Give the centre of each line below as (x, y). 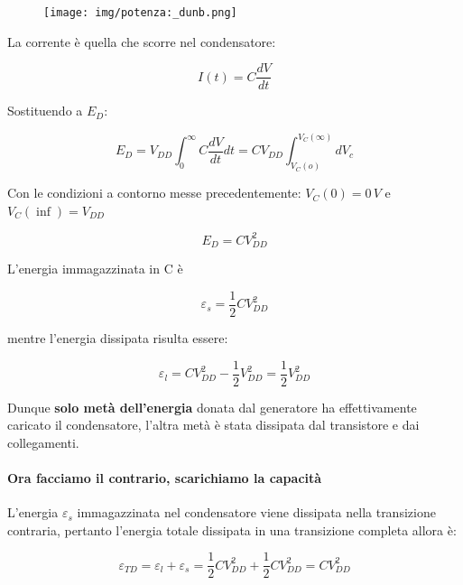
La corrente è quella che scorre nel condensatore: (142, 41)
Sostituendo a (45, 111)
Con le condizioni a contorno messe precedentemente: (154, 193)
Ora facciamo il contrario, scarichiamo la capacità (165, 478)
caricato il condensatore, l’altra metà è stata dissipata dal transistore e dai (213, 425)
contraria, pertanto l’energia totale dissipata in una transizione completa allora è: (232, 529)
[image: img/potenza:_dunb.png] (140, 13)
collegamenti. (43, 442)
